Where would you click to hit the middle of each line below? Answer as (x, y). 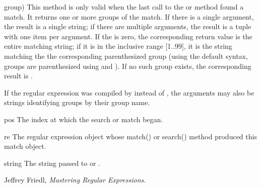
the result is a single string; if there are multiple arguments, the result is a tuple (128, 26)
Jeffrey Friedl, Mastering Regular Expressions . (75, 180)
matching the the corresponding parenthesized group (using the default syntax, (126, 56)
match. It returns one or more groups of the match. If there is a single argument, (129, 16)
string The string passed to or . (52, 163)
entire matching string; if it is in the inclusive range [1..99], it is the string (118, 46)
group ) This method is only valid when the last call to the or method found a (124, 7)
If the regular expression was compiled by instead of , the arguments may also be (129, 92)
